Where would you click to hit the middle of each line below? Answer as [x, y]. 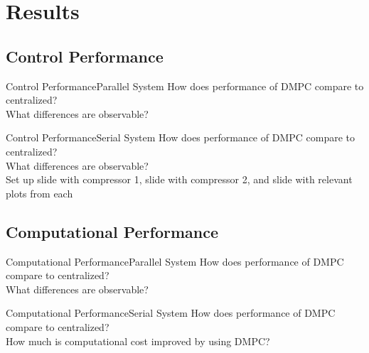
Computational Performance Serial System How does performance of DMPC [171, 313]
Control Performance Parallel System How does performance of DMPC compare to [185, 86]
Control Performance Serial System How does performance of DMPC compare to [180, 137]
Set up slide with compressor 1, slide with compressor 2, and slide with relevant [179, 179]
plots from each [39, 193]
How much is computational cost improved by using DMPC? [138, 341]
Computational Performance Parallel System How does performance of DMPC [175, 261]
